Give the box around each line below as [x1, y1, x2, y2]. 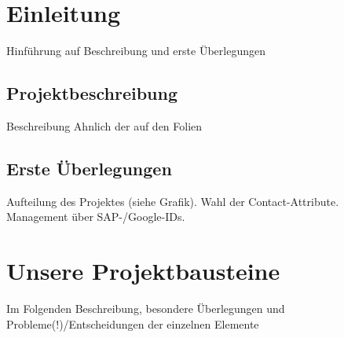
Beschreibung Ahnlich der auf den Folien [6, 117, 203, 134]
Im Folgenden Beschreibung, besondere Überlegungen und [6, 300, 285, 317]
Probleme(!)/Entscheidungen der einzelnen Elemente [6, 315, 259, 332]
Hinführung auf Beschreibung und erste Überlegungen [6, 42, 265, 59]
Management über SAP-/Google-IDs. [6, 208, 185, 225]
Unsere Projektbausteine [6, 255, 280, 287]
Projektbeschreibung [6, 81, 178, 105]
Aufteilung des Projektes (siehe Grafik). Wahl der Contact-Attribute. [6, 193, 339, 209]
